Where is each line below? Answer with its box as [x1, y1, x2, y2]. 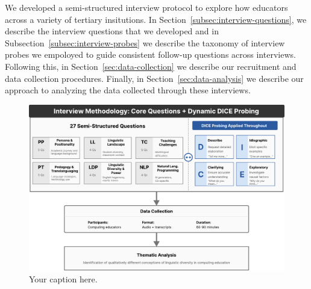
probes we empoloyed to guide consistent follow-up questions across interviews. [5, 48, 296, 61]
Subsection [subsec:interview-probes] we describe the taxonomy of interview [5, 36, 285, 49]
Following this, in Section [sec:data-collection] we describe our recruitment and [5, 60, 297, 72]
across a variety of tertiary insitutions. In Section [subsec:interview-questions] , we [5, 13, 307, 25]
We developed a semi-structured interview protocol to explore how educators [5, 1, 288, 13]
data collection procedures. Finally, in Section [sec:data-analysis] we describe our [5, 72, 304, 84]
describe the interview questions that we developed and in [5, 25, 219, 37]
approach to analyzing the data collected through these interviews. [5, 84, 251, 96]
